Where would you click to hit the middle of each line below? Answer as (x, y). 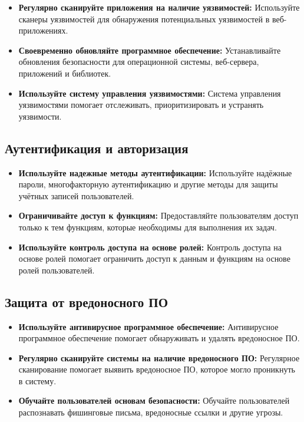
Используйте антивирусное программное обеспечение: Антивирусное (148, 326)
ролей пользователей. (57, 270)
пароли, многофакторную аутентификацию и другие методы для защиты (148, 184)
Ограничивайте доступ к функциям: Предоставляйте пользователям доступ (158, 215)
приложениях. (43, 30)
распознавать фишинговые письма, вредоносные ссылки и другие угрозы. (151, 412)
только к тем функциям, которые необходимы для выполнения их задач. (148, 227)
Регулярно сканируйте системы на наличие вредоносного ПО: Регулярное (159, 357)
